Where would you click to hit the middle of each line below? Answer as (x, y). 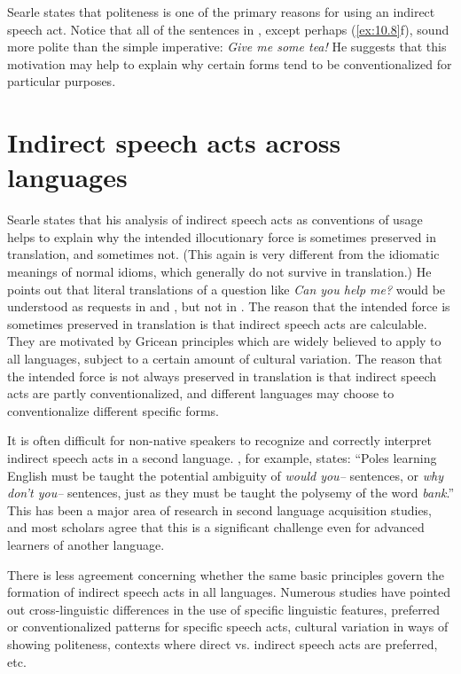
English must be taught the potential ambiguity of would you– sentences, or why (225, 475)
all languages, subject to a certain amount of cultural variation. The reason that (225, 359)
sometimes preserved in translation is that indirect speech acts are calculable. (217, 323)
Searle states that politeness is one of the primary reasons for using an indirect (221, 12)
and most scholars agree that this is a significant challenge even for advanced (216, 527)
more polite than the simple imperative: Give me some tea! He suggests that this (227, 47)
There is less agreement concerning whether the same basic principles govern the (226, 574)
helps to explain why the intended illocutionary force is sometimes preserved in (222, 236)
